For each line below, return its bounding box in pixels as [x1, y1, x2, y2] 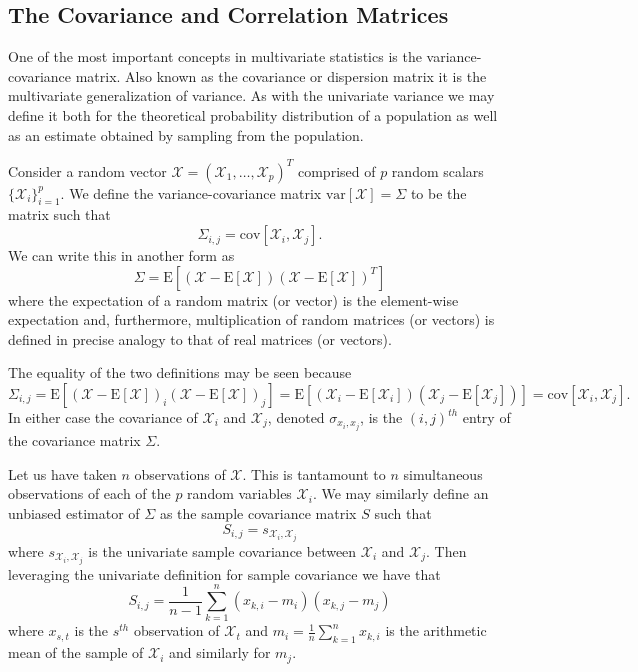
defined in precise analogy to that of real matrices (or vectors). [8, 328, 392, 349]
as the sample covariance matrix [159, 502, 357, 523]
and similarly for [169, 642, 271, 663]
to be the [410, 182, 467, 203]
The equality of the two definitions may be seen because [8, 362, 352, 383]
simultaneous [403, 463, 483, 484]
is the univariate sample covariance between [88, 540, 357, 561]
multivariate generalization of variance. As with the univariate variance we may [8, 85, 495, 106]
